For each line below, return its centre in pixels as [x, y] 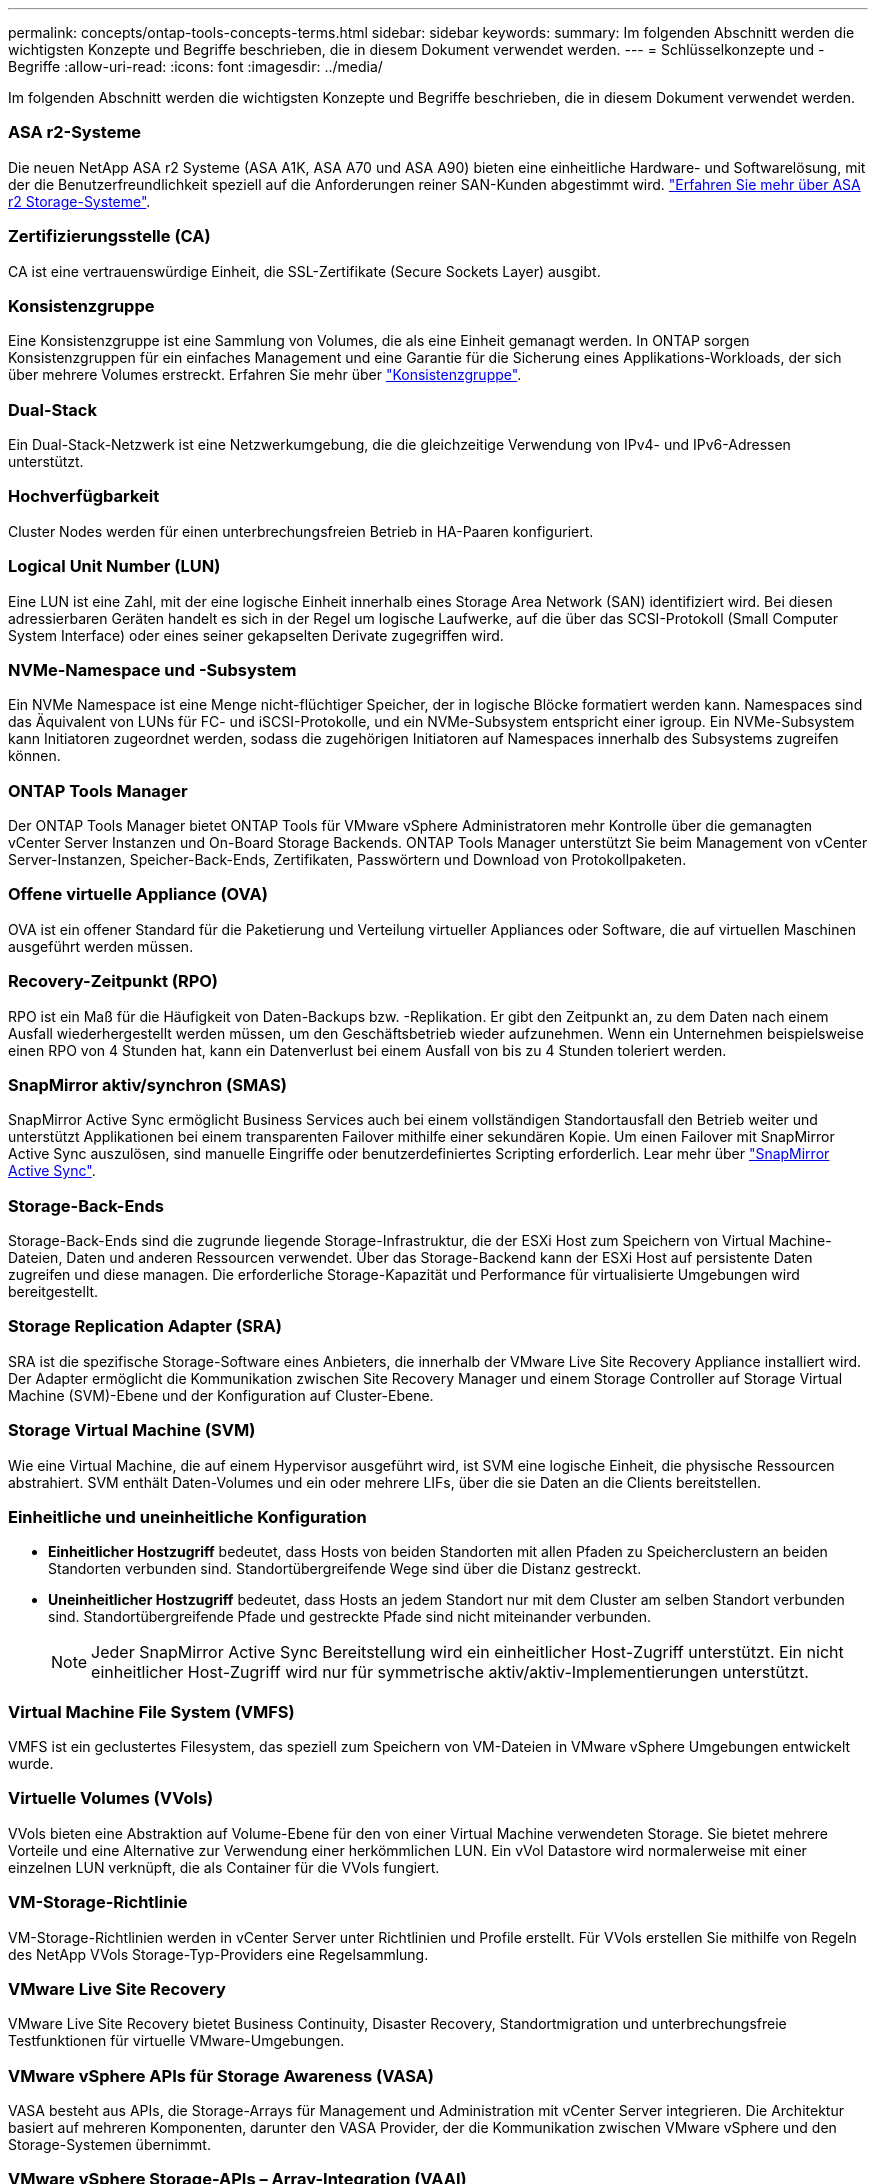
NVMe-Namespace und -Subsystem [152, 669]
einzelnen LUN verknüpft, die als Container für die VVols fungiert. [224, 1867]
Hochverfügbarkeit [84, 496]
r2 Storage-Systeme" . [79, 201]
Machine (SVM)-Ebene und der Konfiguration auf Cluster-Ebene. [221, 1395]
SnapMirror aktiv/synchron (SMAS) [147, 1084]
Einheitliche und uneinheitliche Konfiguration [187, 1516]
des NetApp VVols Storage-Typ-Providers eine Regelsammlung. [218, 1954]
